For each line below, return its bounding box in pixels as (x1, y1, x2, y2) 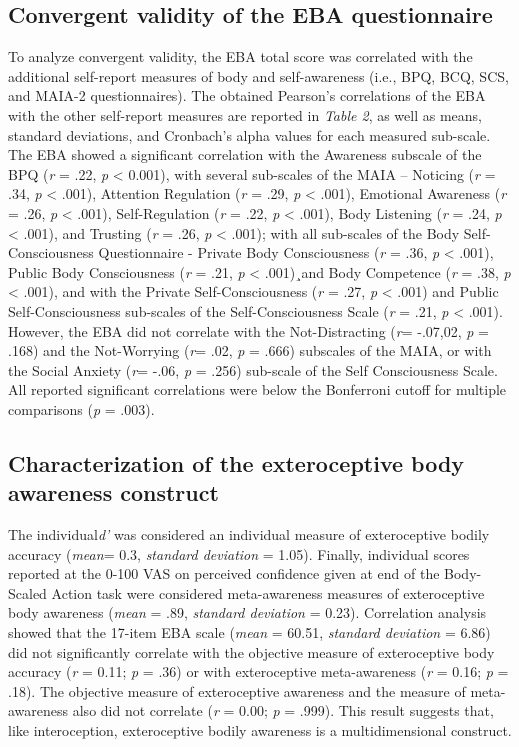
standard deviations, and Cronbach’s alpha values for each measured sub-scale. (8, 124, 491, 145)
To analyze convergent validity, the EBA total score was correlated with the (8, 46, 473, 67)
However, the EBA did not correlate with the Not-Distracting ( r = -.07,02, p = (8, 320, 489, 341)
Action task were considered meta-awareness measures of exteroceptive (51, 582, 485, 603)
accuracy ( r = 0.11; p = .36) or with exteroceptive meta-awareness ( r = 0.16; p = (8, 661, 509, 682)
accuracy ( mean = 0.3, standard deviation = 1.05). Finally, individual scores (8, 543, 470, 564)
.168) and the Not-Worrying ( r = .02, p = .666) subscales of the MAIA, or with (8, 340, 492, 361)
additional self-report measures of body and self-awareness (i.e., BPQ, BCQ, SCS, (8, 65, 509, 86)
